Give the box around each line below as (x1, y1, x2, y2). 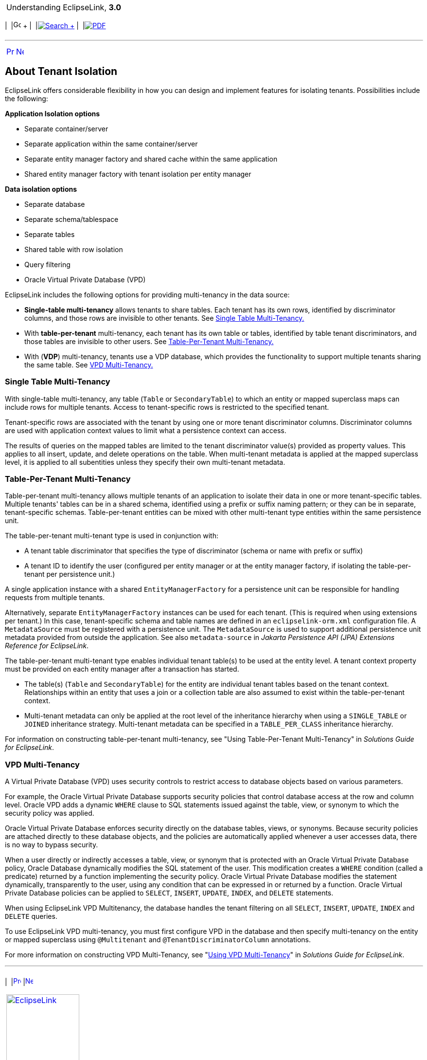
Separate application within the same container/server (24, 139, 198, 148)
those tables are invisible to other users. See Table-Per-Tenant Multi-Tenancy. (24, 337, 274, 346)
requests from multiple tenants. (5, 593, 105, 602)
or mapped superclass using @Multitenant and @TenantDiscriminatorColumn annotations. (5, 935, 311, 944)
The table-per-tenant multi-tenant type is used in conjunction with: (5, 531, 218, 540)
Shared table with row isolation (24, 245, 123, 254)
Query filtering (24, 260, 71, 269)
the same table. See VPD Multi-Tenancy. (24, 360, 153, 369)
